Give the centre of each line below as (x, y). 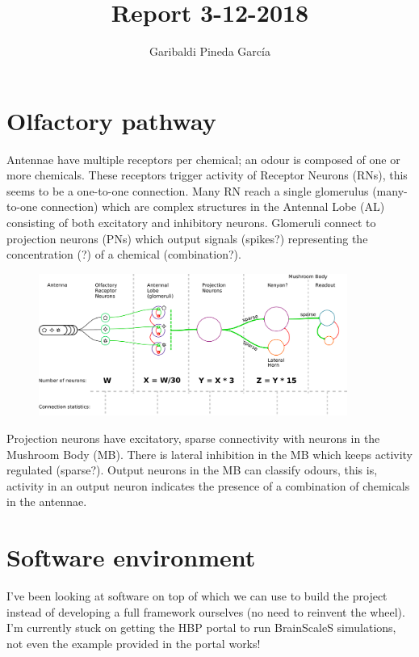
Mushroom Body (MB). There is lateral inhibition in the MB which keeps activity (210, 454)
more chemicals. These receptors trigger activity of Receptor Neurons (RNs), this (207, 175)
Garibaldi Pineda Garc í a (210, 51)
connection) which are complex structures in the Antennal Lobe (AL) (213, 206)
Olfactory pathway (111, 120)
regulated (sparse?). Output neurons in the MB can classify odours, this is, (192, 470)
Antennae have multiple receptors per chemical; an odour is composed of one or (203, 159)
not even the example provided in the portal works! (134, 643)
